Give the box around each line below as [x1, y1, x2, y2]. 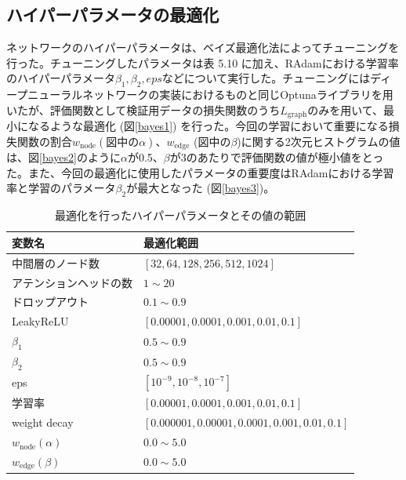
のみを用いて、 [307, 101, 384, 118]
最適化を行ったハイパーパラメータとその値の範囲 [54, 207, 306, 224]
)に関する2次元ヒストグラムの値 [237, 133, 401, 149]
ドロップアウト [12, 293, 89, 310]
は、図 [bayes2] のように [6, 149, 121, 165]
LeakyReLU [12, 313, 69, 329]
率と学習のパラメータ [6, 180, 116, 196]
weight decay [12, 414, 74, 431]
